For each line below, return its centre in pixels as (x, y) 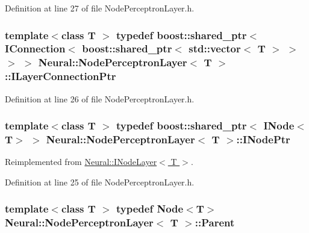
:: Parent (215, 222)
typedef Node (150, 209)
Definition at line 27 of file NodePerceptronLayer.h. (100, 8)
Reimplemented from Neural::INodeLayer (81, 162)
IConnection (35, 48)
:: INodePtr (263, 139)
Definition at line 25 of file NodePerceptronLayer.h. (100, 182)
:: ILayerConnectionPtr (61, 76)
